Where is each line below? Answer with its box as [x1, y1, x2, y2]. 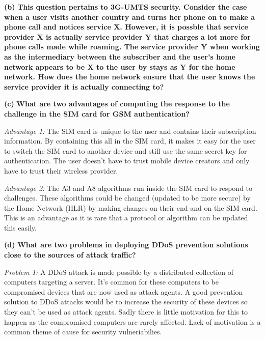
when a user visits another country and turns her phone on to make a [4, 11, 255, 22]
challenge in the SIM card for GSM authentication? [4, 108, 190, 119]
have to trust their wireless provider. [4, 165, 118, 176]
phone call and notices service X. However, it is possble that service [4, 21, 248, 32]
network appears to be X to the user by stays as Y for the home [4, 61, 235, 72]
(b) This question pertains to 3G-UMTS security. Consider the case [4, 2, 247, 12]
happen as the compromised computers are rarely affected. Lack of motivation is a [4, 316, 261, 327]
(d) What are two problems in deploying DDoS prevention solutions [4, 239, 248, 250]
